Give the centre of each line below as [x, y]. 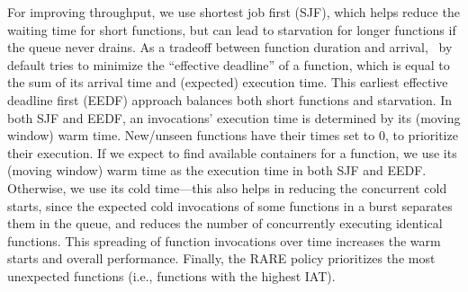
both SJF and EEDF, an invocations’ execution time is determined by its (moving [234, 117]
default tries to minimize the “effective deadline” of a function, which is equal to [229, 64]
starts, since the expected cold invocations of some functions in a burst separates [230, 205]
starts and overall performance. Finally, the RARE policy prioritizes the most [221, 258]
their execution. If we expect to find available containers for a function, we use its [232, 152]
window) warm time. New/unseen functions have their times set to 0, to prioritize [233, 135]
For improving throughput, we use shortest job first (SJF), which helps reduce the [234, 12]
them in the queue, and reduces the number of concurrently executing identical [225, 223]
